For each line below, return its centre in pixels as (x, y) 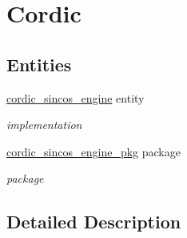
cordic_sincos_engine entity (76, 97)
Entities (39, 64)
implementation (44, 125)
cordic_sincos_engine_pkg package (93, 151)
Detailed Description (94, 222)
